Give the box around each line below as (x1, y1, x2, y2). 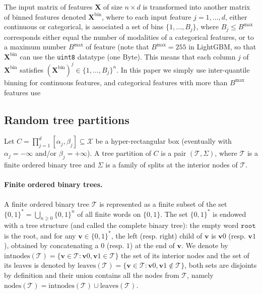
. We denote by (181, 240, 228, 251)
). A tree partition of (87, 148, 151, 158)
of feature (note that (86, 41, 149, 52)
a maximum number (4, 41, 67, 52)
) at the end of (129, 240, 175, 251)
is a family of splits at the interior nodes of (105, 159, 238, 170)
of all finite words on (77, 208, 141, 219)
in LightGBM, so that (188, 41, 256, 52)
